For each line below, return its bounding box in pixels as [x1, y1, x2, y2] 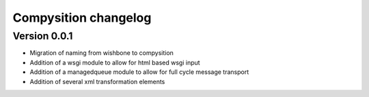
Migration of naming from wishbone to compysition [29, 49, 174, 57]
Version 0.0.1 [12, 30, 73, 42]
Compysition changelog [12, 10, 152, 25]
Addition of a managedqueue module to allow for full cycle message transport [29, 68, 249, 76]
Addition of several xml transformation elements [29, 77, 165, 85]
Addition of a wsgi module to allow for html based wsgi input [29, 58, 201, 66]
